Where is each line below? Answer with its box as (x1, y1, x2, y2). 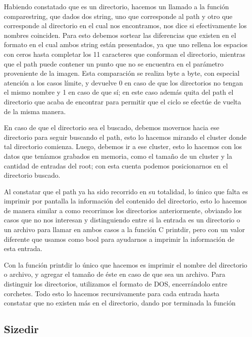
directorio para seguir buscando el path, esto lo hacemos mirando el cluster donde (4, 132, 247, 142)
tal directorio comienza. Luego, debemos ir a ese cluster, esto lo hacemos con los (4, 141, 242, 152)
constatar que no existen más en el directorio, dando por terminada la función (4, 298, 236, 308)
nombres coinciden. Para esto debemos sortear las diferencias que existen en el (4, 30, 236, 40)
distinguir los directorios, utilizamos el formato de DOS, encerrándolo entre (4, 279, 227, 289)
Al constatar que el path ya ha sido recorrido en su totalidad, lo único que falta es (4, 186, 248, 196)
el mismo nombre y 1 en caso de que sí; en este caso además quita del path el (4, 87, 234, 97)
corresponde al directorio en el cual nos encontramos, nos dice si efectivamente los (4, 20, 247, 31)
